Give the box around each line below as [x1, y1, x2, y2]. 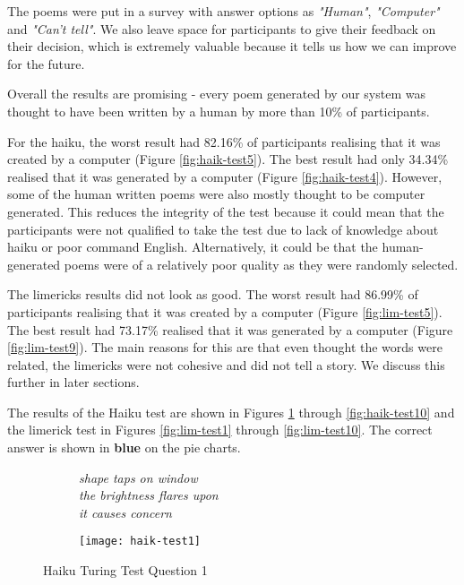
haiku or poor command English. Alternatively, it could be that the [7, 237, 378, 256]
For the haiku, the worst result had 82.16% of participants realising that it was [7, 132, 441, 151]
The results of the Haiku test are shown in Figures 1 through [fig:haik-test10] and [7, 402, 455, 421]
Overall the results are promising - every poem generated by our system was [7, 84, 425, 103]
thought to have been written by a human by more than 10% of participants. [7, 101, 430, 120]
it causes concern [79, 503, 172, 521]
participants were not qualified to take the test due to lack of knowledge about [7, 219, 439, 238]
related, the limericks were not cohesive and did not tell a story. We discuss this [7, 355, 445, 374]
